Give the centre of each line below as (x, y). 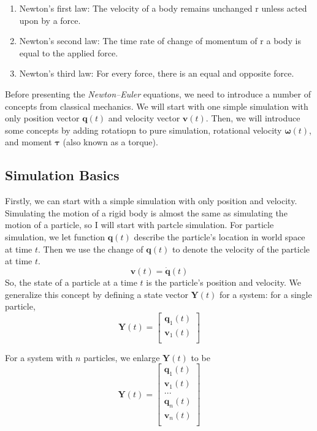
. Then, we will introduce (253, 118)
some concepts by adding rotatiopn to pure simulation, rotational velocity (143, 130)
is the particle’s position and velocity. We (223, 282)
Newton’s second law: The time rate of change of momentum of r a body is (160, 41)
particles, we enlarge (122, 357)
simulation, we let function (55, 236)
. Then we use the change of (91, 249)
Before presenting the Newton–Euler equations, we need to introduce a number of (158, 93)
